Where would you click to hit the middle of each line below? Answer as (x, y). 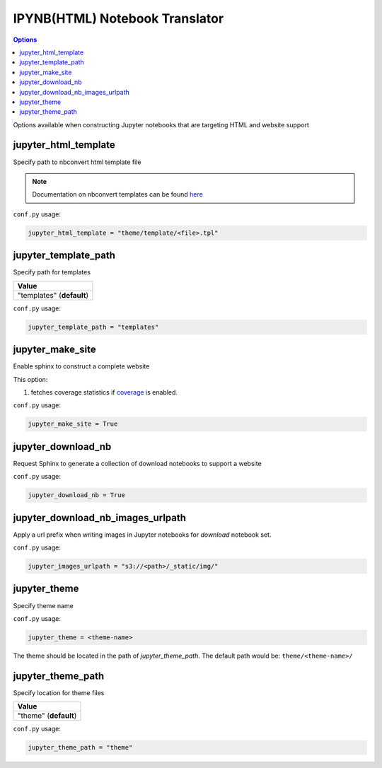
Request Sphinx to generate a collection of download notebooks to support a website (137, 463)
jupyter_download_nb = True (76, 495)
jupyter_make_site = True (73, 424)
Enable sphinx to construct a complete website (81, 366)
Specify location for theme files (59, 692)
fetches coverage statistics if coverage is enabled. (104, 392)
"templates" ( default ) (53, 295)
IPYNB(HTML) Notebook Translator (118, 18)
